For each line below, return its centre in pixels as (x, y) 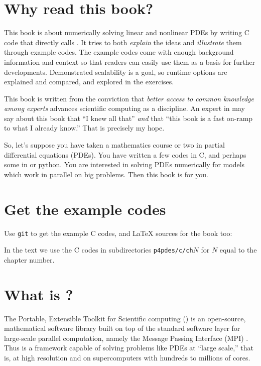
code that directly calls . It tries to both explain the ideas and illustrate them (123, 42)
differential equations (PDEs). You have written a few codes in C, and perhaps (125, 154)
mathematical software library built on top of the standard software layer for (122, 328)
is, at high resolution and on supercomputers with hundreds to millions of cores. (127, 357)
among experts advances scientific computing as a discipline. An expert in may (124, 108)
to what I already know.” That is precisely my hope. (84, 128)
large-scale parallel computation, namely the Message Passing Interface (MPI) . (126, 338)
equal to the (238, 250)
